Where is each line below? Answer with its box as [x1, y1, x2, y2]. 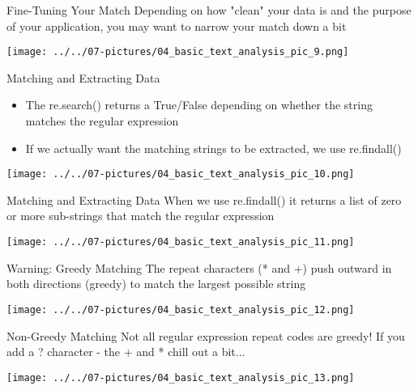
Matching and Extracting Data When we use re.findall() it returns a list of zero [6, 191, 402, 208]
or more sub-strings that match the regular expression [6, 207, 275, 224]
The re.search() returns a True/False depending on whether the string [25, 96, 373, 113]
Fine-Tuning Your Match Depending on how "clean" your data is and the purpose [6, 2, 412, 18]
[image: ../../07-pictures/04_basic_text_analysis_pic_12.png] [6, 303, 355, 316]
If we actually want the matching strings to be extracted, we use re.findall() [25, 139, 402, 156]
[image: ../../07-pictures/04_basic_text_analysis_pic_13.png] [6, 371, 355, 384]
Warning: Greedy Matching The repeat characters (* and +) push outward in [6, 259, 392, 276]
